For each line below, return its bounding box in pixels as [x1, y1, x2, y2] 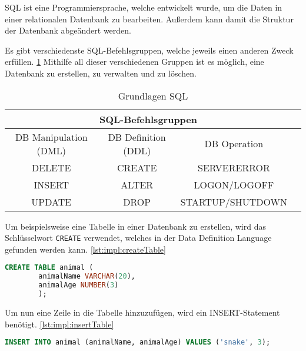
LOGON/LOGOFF [194, 177, 274, 191]
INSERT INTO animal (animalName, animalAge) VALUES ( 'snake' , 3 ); [5, 338, 271, 347]
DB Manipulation [15, 130, 88, 144]
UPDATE [31, 194, 72, 208]
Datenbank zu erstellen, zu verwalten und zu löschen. [5, 67, 197, 79]
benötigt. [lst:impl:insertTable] [5, 317, 114, 330]
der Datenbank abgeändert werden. [5, 24, 131, 37]
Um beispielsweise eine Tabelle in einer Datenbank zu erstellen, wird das [5, 220, 266, 232]
